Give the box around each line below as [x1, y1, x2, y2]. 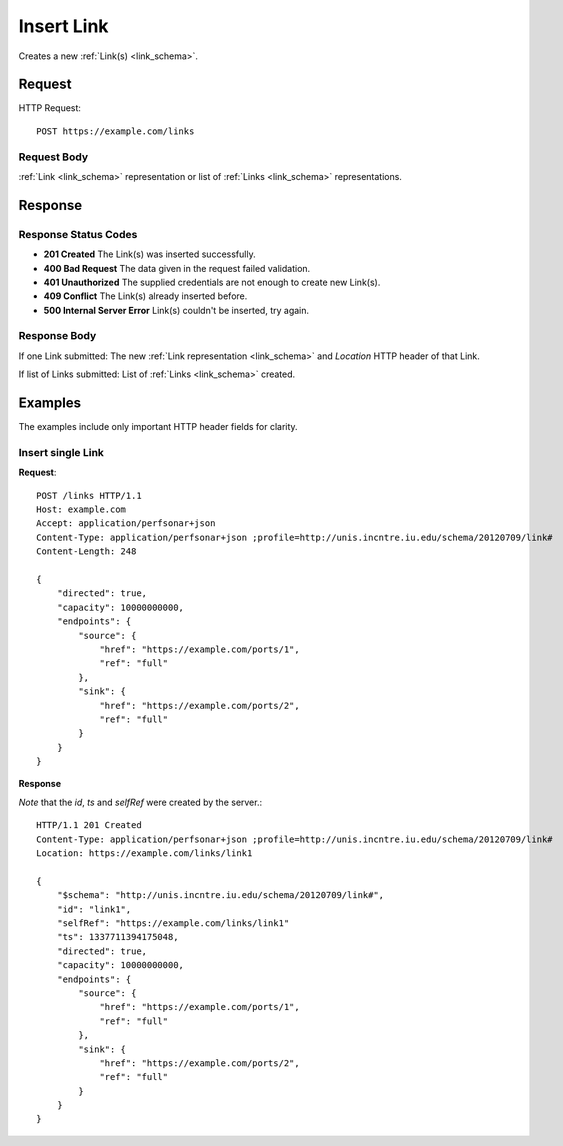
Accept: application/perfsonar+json [36, 518, 216, 529]
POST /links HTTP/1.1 [36, 490, 142, 501]
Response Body [18, 329, 97, 343]
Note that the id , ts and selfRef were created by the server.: [18, 796, 263, 808]
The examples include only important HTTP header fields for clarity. [18, 421, 299, 433]
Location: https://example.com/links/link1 [36, 848, 253, 859]
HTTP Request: [18, 102, 82, 114]
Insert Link [18, 15, 109, 37]
